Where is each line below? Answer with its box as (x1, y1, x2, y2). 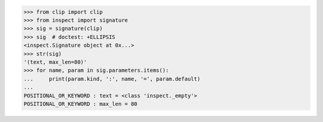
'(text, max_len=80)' (23, 59, 87, 65)
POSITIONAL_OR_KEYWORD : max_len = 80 (23, 100, 138, 107)
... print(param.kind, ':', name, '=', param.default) (23, 75, 200, 82)
